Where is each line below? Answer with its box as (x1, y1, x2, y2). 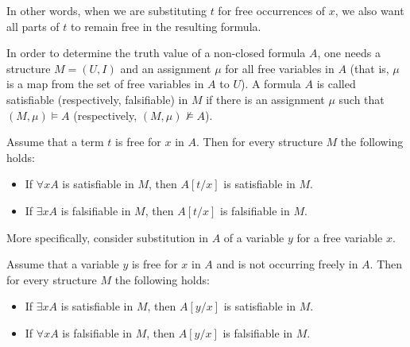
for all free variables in (225, 60, 335, 76)
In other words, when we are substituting (6, 2, 207, 18)
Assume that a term (6, 133, 104, 150)
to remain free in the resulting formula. (71, 17, 261, 34)
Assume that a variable (6, 256, 119, 272)
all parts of (6, 17, 60, 34)
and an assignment (120, 60, 211, 76)
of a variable (223, 229, 284, 245)
